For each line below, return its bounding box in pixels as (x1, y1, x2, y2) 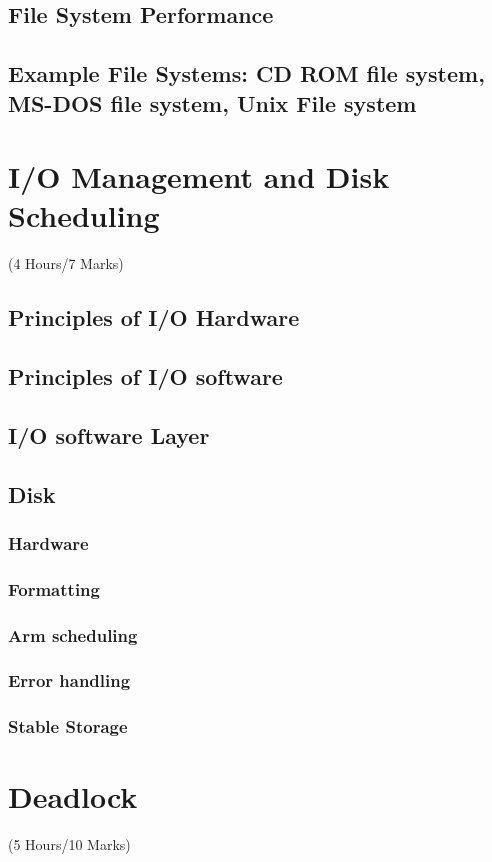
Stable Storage (8, 714, 128, 739)
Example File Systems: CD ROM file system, (8, 58, 485, 89)
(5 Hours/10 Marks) (8, 834, 131, 855)
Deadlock (8, 776, 138, 817)
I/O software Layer (8, 419, 210, 450)
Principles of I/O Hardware (8, 302, 300, 333)
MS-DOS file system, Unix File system (8, 87, 417, 118)
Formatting (8, 576, 100, 601)
